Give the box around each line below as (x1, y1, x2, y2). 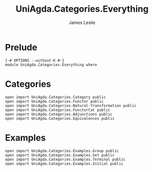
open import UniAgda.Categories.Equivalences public (5, 116, 115, 121)
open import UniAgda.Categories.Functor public (5, 99, 104, 104)
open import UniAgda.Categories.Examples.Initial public (5, 161, 124, 166)
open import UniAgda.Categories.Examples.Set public (5, 152, 115, 157)
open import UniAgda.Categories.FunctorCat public (5, 107, 110, 112)
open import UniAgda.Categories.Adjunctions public (5, 111, 112, 117)
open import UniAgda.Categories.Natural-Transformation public (5, 103, 137, 108)
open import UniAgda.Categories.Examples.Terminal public (5, 157, 126, 162)
